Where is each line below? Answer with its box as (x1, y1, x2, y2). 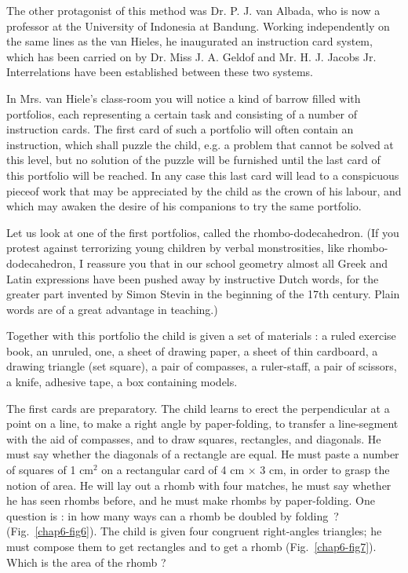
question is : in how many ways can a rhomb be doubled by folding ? (6, 507, 339, 524)
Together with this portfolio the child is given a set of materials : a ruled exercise (6, 327, 396, 344)
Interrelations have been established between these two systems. (6, 64, 313, 80)
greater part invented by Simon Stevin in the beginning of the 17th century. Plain (6, 286, 400, 302)
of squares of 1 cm (6, 462, 94, 478)
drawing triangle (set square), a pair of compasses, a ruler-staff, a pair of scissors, (6, 358, 397, 374)
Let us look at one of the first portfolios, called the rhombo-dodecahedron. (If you (6, 224, 399, 240)
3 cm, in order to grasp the (260, 462, 390, 478)
